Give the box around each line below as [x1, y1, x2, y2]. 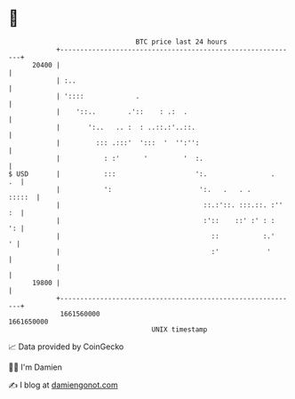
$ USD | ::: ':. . [8, 169, 275, 179]
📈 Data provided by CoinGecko [8, 341, 124, 352]
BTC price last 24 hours [135, 37, 227, 46]
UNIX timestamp [151, 324, 208, 334]
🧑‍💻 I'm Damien [8, 362, 63, 372]
